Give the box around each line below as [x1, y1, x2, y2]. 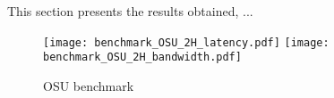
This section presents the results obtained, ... [7, 2, 253, 20]
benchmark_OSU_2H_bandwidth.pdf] [43, 51, 242, 64]
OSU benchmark [43, 76, 134, 94]
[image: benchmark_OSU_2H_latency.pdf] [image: [43, 36, 330, 49]
